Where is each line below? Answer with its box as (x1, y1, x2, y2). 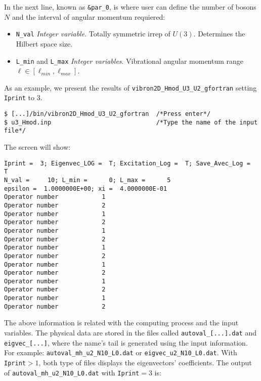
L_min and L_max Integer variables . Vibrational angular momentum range (16, 55, 244, 66)
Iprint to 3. (4, 92, 42, 103)
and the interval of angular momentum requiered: (12, 11, 165, 22)
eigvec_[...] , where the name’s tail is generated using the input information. (4, 337, 248, 348)
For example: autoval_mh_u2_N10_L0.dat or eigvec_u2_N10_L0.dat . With (4, 347, 237, 358)
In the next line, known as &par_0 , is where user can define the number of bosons (4, 2, 256, 12)
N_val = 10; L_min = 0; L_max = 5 (4, 176, 171, 184)
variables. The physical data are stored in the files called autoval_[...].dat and (4, 327, 256, 338)
